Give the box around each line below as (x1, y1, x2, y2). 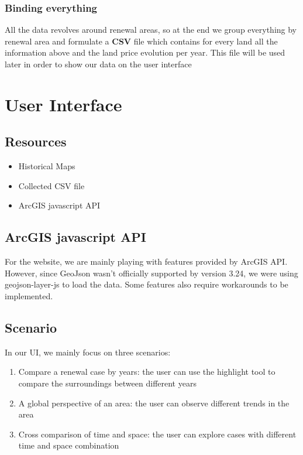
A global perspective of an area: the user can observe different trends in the (18, 396, 290, 409)
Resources (5, 132, 67, 150)
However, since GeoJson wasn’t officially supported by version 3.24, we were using (5, 266, 298, 279)
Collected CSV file (18, 179, 85, 191)
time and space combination (18, 439, 119, 451)
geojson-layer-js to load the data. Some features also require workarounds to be (5, 278, 288, 290)
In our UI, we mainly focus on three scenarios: (5, 345, 171, 358)
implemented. (5, 289, 53, 302)
